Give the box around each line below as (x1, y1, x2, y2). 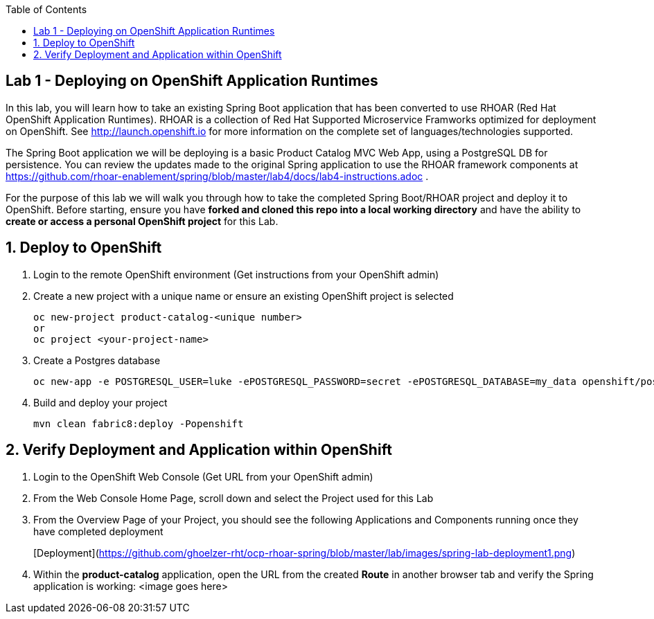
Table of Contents (6, 3, 87, 15)
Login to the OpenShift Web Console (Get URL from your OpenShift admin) (33, 470, 373, 483)
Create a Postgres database (33, 354, 161, 366)
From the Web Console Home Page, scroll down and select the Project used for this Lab (33, 492, 434, 504)
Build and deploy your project (33, 396, 168, 409)
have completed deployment (33, 525, 163, 537)
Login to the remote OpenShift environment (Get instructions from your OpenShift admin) (33, 268, 439, 280)
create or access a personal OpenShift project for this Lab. (6, 215, 279, 227)
